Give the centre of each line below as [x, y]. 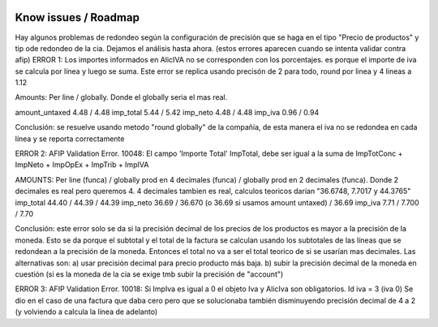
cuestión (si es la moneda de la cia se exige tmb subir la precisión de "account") [149, 274]
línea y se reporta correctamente [70, 139]
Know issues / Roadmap [77, 17]
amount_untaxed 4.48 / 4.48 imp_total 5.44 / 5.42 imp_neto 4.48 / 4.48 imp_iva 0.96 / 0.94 [167, 112]
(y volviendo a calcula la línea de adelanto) [86, 312]
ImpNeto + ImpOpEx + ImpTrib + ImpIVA [82, 165]
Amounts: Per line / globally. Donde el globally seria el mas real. [121, 97]
